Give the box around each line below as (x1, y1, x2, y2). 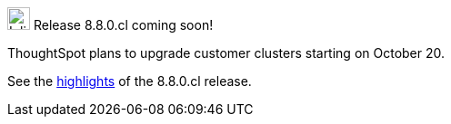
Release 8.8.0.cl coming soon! (33, 17, 214, 33)
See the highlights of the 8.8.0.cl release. (7, 73, 252, 89)
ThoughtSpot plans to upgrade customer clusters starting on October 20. (7, 45, 446, 61)
